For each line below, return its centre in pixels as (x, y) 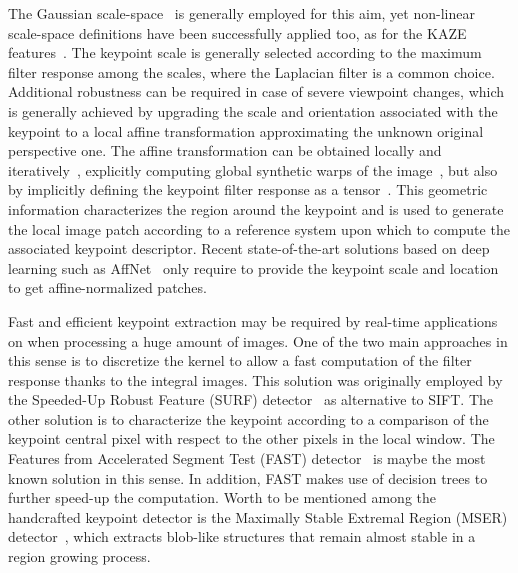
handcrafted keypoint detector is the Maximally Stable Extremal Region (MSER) (258, 516)
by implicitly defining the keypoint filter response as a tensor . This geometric (248, 189)
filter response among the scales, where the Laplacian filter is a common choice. (251, 71)
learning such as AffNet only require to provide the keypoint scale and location (253, 267)
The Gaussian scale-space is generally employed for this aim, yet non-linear (241, 13)
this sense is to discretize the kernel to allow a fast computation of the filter (240, 360)
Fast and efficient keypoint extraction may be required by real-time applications (253, 320)
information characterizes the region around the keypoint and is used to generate (256, 208)
